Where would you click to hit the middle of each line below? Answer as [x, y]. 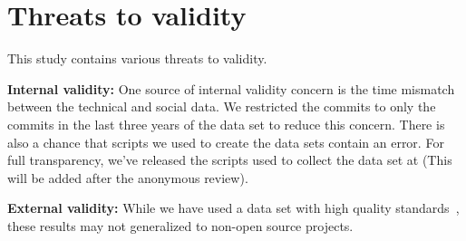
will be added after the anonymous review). [128, 177]
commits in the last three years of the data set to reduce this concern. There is [226, 124]
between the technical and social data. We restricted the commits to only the [222, 106]
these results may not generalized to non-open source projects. [180, 225]
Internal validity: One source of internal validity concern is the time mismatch [231, 88]
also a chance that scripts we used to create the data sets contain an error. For [226, 142]
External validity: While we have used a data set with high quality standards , [233, 208]
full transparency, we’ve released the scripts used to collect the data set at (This [230, 160]
